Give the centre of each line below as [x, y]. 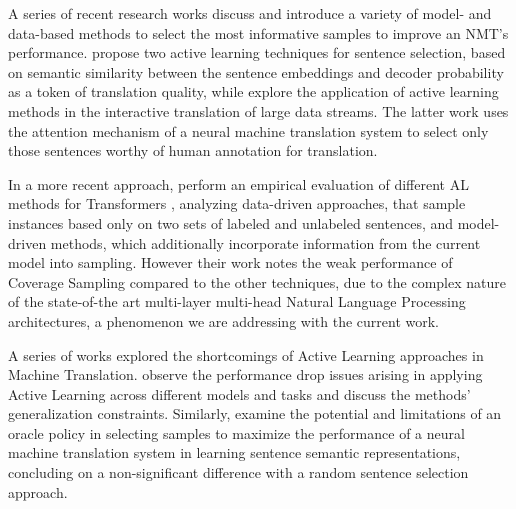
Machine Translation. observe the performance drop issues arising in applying [245, 374]
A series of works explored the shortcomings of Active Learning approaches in [246, 354]
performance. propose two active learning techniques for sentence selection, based [257, 52]
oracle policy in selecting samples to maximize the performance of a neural [236, 432]
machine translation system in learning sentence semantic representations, [234, 452]
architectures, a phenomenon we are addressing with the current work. [223, 320]
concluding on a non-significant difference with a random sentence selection [238, 472]
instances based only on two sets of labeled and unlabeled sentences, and [231, 222]
